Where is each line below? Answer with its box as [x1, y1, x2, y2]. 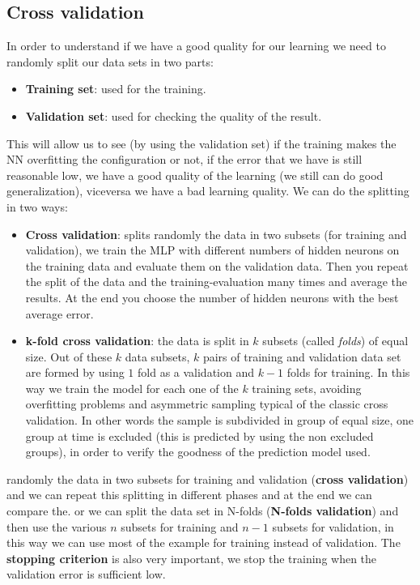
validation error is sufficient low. [6, 566, 166, 583]
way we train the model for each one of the [25, 379, 239, 396]
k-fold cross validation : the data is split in [25, 332, 249, 349]
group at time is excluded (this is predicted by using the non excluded [25, 427, 374, 444]
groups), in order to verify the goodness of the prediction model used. [25, 443, 371, 460]
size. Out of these [25, 348, 112, 365]
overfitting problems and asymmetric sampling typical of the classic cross [25, 395, 388, 412]
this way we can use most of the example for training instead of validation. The [6, 534, 401, 551]
